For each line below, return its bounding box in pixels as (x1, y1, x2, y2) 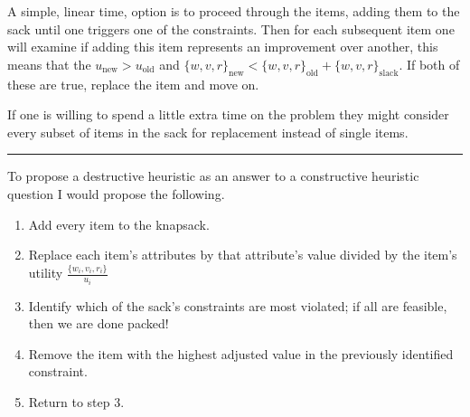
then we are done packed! (28, 314, 169, 333)
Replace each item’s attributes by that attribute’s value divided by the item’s (28, 245, 457, 264)
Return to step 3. (28, 392, 125, 411)
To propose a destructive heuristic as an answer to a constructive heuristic (7, 166, 419, 185)
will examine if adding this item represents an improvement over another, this (7, 37, 438, 56)
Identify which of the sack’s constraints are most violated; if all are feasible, (28, 296, 447, 315)
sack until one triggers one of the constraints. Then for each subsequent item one (7, 19, 455, 38)
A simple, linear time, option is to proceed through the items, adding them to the (7, 2, 460, 20)
